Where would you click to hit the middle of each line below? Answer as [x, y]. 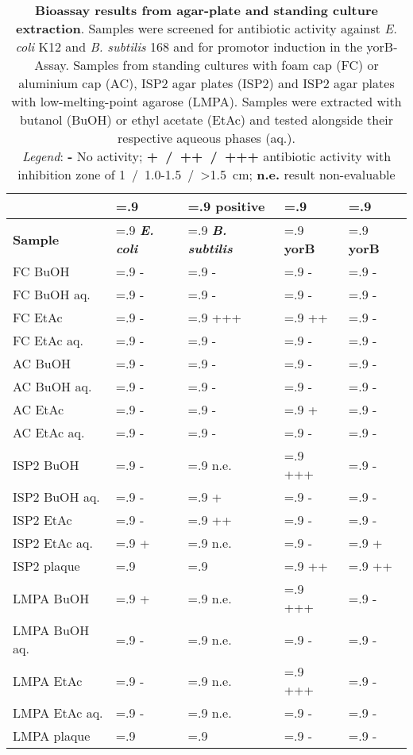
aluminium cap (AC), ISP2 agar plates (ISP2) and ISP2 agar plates [206, 83]
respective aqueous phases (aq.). [206, 138]
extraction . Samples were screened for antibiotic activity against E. [206, 28]
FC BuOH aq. [52, 294]
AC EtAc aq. [49, 432]
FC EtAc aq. [48, 340]
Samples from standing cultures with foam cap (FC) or [226, 65]
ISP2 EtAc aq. [53, 543]
